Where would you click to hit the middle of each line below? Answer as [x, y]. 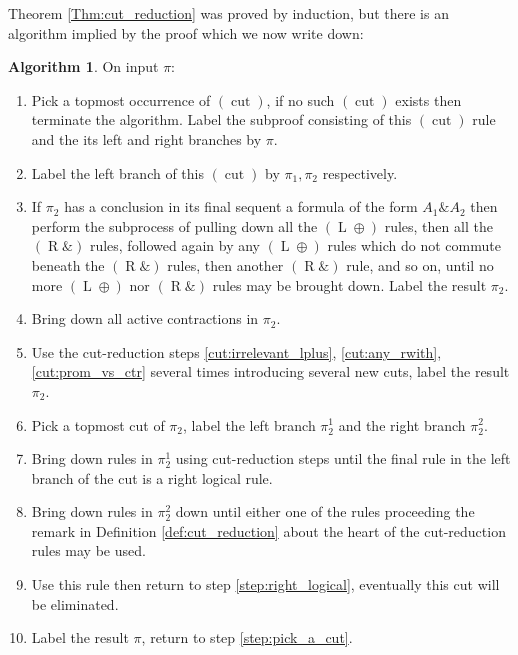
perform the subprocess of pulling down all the [174, 225]
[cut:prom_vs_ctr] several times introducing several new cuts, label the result [270, 371]
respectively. [360, 172]
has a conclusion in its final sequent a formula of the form [241, 206]
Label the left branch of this [118, 172]
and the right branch [402, 424]
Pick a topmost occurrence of [121, 99]
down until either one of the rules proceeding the [325, 511]
